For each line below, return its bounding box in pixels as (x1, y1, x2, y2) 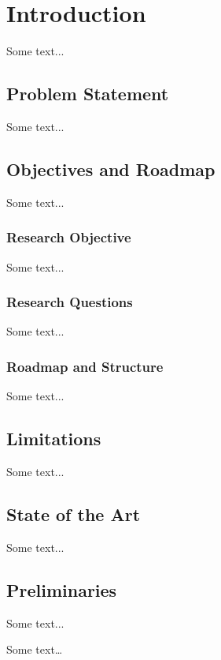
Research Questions (6, 292, 133, 312)
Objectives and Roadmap (6, 156, 215, 181)
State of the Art (6, 501, 141, 526)
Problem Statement (6, 81, 169, 106)
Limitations (6, 426, 101, 451)
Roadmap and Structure (6, 356, 164, 376)
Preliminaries (6, 577, 117, 602)
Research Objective (6, 227, 131, 247)
